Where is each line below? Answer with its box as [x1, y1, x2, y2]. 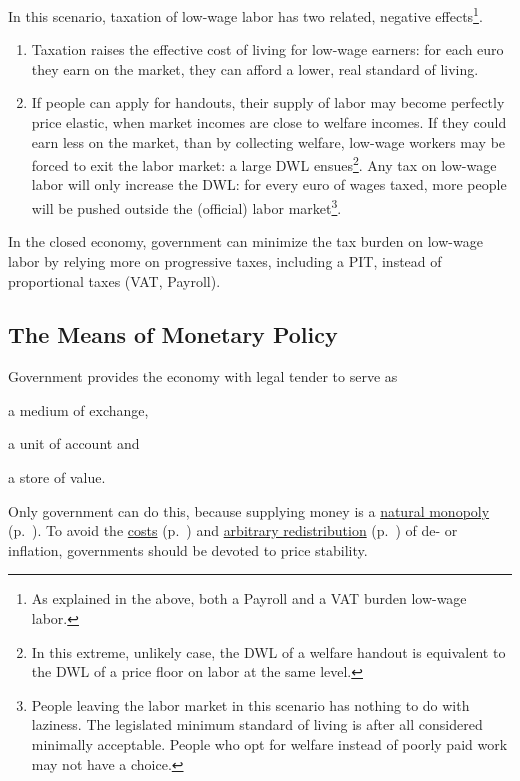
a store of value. [8, 467, 106, 488]
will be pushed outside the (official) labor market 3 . [31, 195, 342, 218]
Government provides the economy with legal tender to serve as [8, 366, 398, 387]
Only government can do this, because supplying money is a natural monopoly [8, 500, 490, 521]
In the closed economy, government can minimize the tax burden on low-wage [8, 231, 483, 252]
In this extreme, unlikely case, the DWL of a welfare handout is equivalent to [31, 641, 506, 662]
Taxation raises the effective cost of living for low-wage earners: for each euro [31, 39, 504, 60]
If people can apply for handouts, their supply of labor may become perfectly [31, 92, 505, 113]
